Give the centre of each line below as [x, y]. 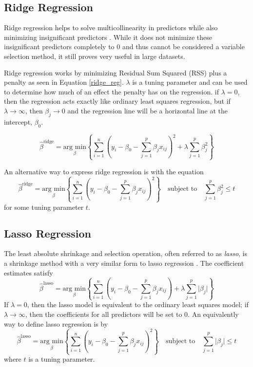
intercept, [18, 121]
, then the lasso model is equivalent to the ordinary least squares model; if [138, 304]
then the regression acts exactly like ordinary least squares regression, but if [117, 101]
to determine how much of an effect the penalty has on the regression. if [111, 91]
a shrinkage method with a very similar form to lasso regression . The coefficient [124, 263]
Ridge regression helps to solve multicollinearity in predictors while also [111, 28]
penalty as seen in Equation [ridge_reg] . [64, 82]
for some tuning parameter [44, 207]
